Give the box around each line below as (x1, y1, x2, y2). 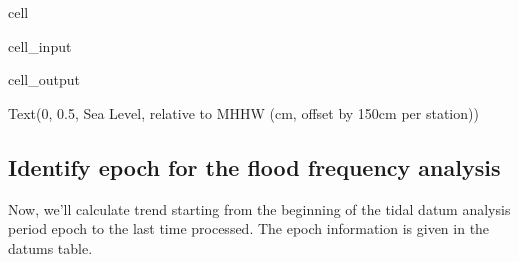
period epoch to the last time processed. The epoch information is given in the (8, 218, 490, 239)
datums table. (8, 237, 93, 258)
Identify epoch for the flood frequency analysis (8, 151, 501, 182)
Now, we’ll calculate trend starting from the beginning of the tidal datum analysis (8, 198, 511, 219)
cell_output (8, 69, 80, 90)
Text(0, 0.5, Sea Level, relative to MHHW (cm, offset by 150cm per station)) (8, 102, 479, 123)
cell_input (8, 35, 72, 56)
